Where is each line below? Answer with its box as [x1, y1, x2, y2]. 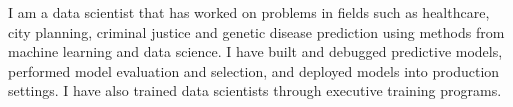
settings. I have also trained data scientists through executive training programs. [8, 80, 502, 101]
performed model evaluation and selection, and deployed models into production [8, 60, 500, 81]
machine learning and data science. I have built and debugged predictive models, [8, 41, 503, 62]
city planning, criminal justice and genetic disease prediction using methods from [8, 21, 505, 42]
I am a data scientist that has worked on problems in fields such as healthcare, [8, 2, 490, 22]
